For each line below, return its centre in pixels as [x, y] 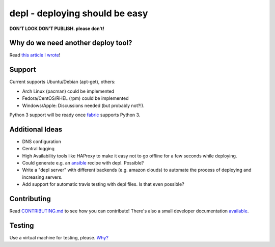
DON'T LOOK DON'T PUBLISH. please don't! [57, 29]
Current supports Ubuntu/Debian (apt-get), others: [62, 82]
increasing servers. [42, 177]
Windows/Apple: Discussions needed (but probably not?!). [83, 105]
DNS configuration [42, 141]
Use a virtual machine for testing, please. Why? [59, 237]
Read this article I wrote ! [35, 55]
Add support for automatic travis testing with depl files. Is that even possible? [103, 184]
